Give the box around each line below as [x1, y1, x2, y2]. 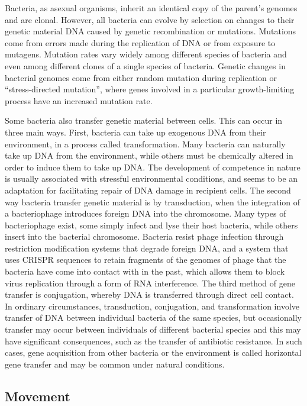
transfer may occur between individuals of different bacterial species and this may [5, 323, 301, 336]
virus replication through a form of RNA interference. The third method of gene [5, 276, 295, 289]
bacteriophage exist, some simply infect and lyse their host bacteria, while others [5, 218, 298, 231]
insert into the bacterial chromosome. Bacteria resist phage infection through [5, 230, 284, 243]
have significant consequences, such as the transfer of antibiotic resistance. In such [5, 334, 302, 347]
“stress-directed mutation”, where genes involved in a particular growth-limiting [5, 83, 295, 95]
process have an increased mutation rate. [5, 94, 153, 107]
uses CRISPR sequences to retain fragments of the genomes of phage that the [5, 253, 286, 266]
